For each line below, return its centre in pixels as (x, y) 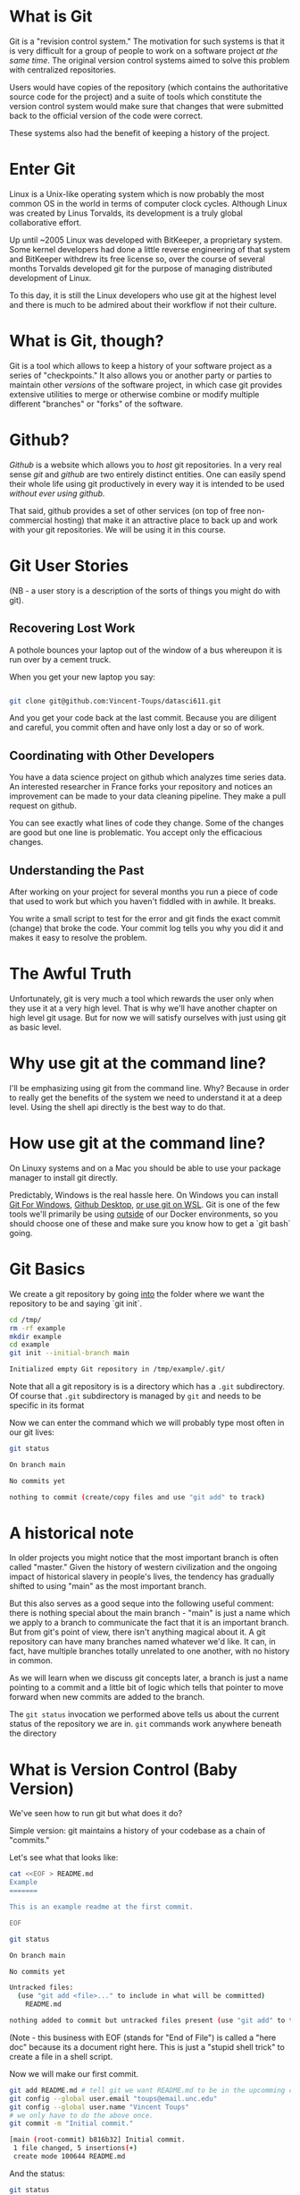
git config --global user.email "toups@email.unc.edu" (113, 2098)
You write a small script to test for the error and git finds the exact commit (145, 918)
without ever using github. (57, 493)
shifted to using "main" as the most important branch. (108, 1586)
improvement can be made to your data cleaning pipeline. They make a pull (148, 796)
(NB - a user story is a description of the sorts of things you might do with (145, 590)
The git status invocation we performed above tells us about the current (144, 1714)
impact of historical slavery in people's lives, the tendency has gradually (142, 1576)
